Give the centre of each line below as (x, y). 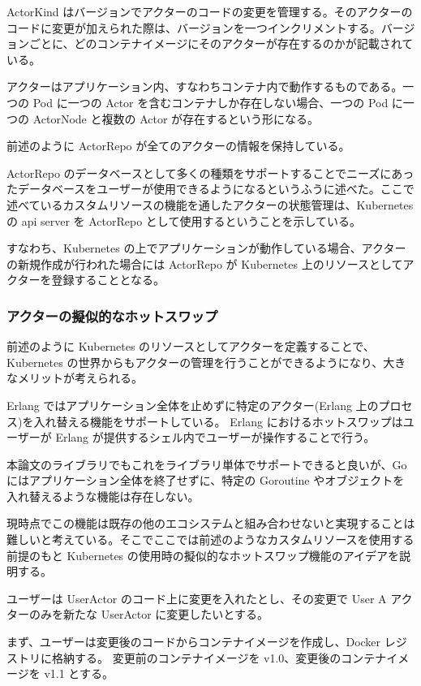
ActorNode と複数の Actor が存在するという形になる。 (176, 118)
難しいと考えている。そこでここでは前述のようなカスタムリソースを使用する (210, 539)
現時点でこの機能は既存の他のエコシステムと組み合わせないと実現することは (211, 523)
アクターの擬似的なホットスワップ (112, 315)
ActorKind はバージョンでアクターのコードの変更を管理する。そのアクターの (210, 11)
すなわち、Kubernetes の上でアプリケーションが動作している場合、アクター (206, 248)
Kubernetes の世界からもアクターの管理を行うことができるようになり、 (195, 362)
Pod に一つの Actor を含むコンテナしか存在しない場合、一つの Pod (210, 102)
